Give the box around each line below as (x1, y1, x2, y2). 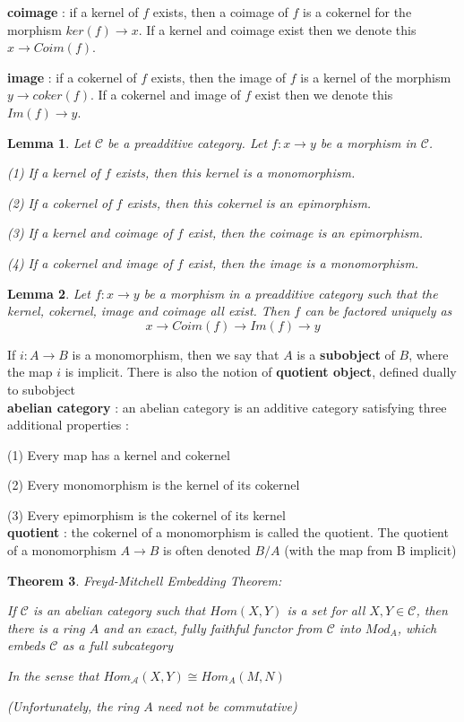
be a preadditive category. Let (107, 133, 268, 152)
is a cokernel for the (303, 3, 412, 21)
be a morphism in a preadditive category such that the (143, 283, 438, 302)
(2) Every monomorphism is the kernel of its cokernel (7, 475, 300, 494)
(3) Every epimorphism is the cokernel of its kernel (7, 505, 286, 524)
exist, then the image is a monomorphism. (187, 253, 418, 272)
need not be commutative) (157, 696, 297, 715)
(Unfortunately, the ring (7, 696, 140, 715)
